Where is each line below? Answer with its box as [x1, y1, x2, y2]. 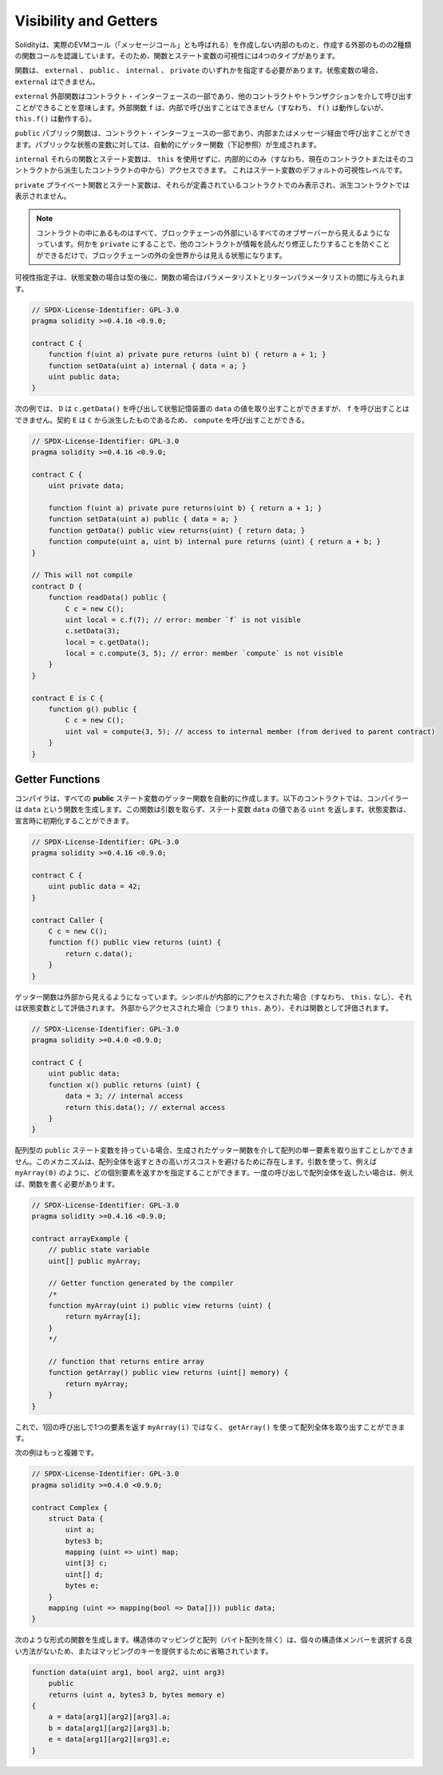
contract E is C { [31, 693, 104, 703]
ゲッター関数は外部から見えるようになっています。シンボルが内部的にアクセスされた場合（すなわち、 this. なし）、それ [14, 992, 413, 1001]
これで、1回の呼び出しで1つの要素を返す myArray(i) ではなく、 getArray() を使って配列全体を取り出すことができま [14, 1422, 405, 1432]
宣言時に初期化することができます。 [14, 815, 133, 826]
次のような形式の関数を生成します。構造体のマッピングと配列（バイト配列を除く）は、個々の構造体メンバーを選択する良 [14, 1635, 413, 1645]
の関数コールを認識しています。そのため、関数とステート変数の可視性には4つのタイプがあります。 [14, 50, 339, 60]
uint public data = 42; [48, 882, 141, 891]
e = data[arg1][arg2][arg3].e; [48, 1735, 171, 1744]
